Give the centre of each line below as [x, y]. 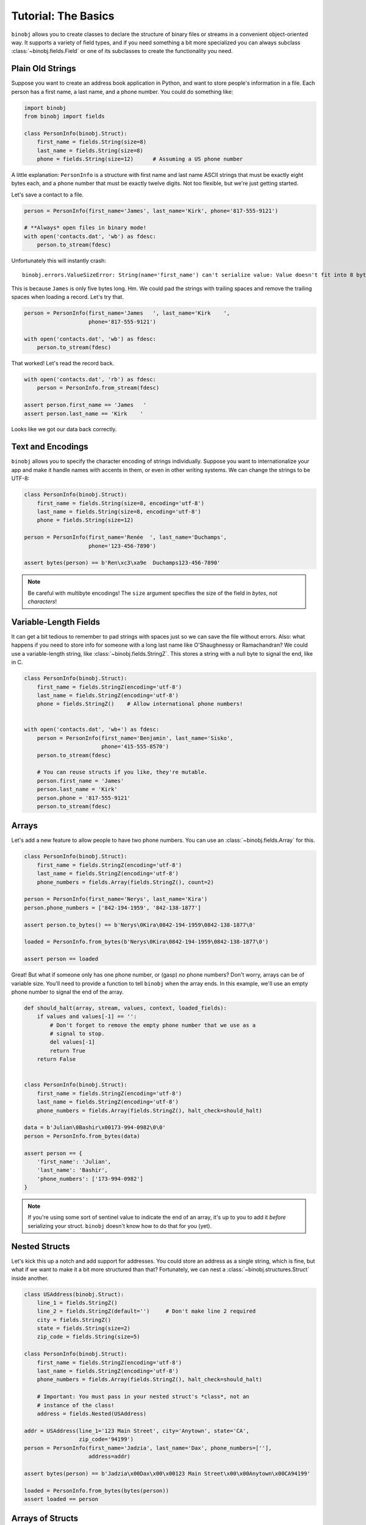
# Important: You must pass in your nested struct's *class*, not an [143, 1397]
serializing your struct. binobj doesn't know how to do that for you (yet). [120, 1225]
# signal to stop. [77, 1034]
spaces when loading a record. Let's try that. [68, 297]
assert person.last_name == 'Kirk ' [84, 414]
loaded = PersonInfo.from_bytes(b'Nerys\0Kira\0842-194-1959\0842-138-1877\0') [146, 942]
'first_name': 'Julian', [74, 1161]
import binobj [45, 108]
